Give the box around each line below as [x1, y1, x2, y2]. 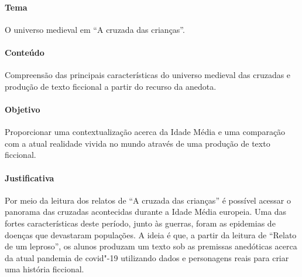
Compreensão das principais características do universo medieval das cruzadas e [5, 69, 291, 81]
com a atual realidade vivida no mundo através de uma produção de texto [5, 137, 270, 149]
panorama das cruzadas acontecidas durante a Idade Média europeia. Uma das [5, 205, 287, 218]
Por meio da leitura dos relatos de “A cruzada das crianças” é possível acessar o [5, 194, 291, 206]
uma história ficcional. [5, 263, 84, 275]
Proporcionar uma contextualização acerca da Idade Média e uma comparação [5, 126, 286, 138]
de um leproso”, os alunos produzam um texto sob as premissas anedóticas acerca [5, 240, 297, 252]
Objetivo [5, 103, 40, 115]
